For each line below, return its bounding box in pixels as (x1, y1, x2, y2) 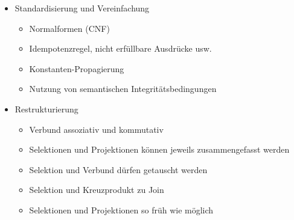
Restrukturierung (14, 102, 78, 115)
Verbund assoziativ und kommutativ (29, 123, 164, 135)
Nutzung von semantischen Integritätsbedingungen (29, 82, 217, 95)
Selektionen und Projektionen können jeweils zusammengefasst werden (29, 143, 290, 156)
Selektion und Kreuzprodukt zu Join (29, 183, 164, 196)
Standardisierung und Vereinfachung (14, 2, 150, 14)
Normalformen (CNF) (29, 22, 110, 34)
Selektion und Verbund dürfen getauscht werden (29, 163, 208, 176)
